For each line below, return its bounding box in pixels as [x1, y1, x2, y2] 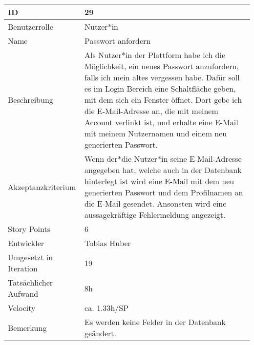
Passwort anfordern [85, 35, 151, 46]
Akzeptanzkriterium [8, 181, 76, 192]
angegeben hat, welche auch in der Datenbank [85, 164, 242, 175]
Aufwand [8, 288, 39, 299]
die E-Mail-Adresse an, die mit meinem [85, 105, 218, 116]
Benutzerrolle [8, 21, 53, 32]
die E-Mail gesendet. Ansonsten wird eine [85, 198, 227, 209]
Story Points [8, 223, 51, 234]
